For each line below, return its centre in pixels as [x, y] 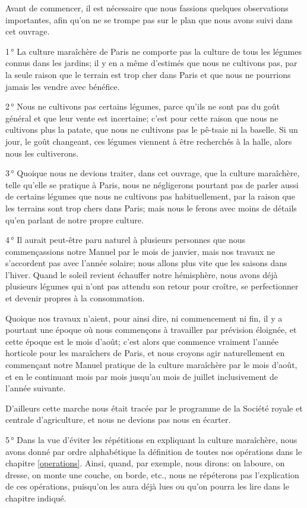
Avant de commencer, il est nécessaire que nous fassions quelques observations [147, 8]
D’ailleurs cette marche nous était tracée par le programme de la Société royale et [154, 408]
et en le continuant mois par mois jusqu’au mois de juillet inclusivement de [142, 376]
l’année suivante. [36, 388]
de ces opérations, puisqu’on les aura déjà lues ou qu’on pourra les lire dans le [147, 486]
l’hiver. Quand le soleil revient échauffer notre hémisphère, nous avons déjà [142, 274]
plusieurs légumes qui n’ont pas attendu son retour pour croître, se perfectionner [152, 286]
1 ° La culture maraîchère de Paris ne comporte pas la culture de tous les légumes [153, 51]
